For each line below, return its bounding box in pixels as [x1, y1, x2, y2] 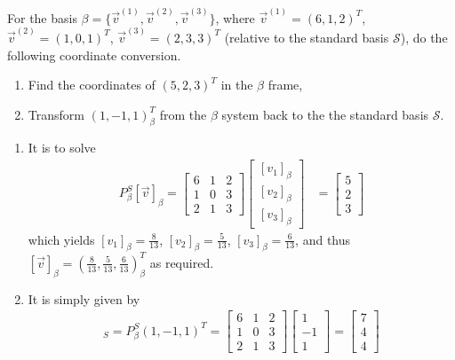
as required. [149, 253, 214, 271]
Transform [28, 105, 84, 123]
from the [159, 105, 207, 123]
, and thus [295, 230, 351, 248]
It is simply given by [28, 289, 140, 308]
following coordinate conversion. [7, 45, 181, 64]
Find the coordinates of [28, 75, 156, 94]
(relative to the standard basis [224, 27, 389, 46]
